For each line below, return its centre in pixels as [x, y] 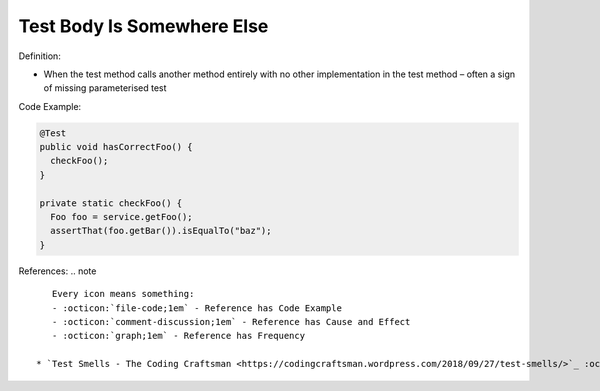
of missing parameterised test [105, 88]
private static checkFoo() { [111, 203]
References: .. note [57, 271]
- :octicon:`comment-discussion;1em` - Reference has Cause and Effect [231, 321]
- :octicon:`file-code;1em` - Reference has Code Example [196, 308]
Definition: [40, 56]
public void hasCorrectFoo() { [116, 147]
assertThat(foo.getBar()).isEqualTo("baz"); [161, 231]
